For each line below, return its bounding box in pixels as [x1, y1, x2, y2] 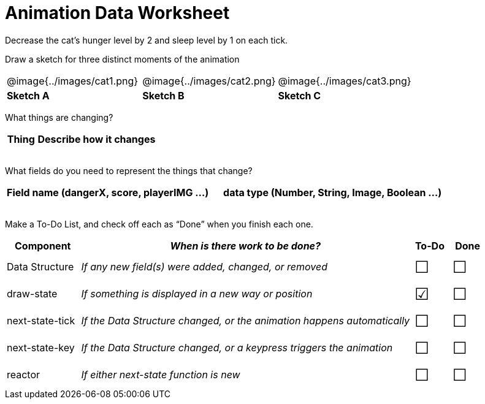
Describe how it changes [37, 132, 156, 145]
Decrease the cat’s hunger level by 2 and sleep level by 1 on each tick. [5, 34, 288, 45]
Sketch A [7, 89, 50, 102]
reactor [7, 368, 40, 381]
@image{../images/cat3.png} [278, 74, 411, 87]
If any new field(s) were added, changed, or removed [81, 260, 328, 273]
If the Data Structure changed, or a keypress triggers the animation [81, 341, 393, 354]
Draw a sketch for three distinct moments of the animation [5, 53, 240, 64]
